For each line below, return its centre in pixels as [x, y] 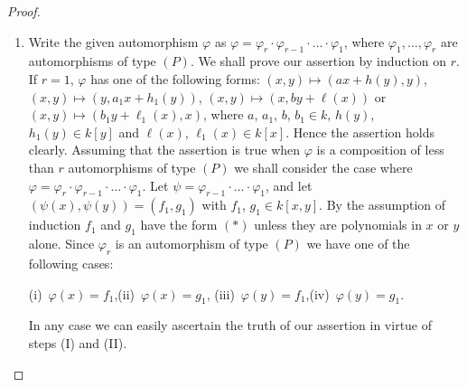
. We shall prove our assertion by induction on [318, 61]
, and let [289, 185]
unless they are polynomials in [338, 225]
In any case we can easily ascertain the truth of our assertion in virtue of [230, 325]
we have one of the [358, 244]
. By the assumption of [383, 205]
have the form [179, 225]
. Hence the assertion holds [360, 132]
